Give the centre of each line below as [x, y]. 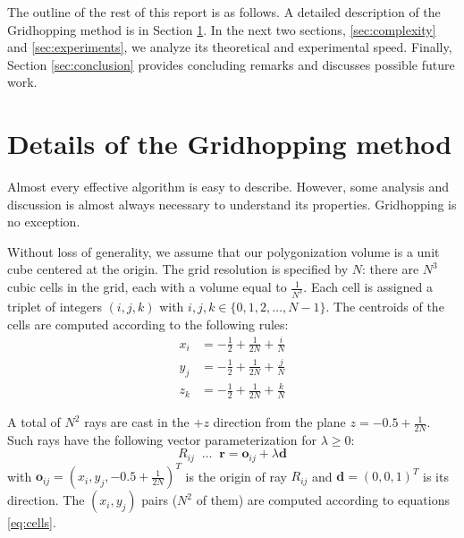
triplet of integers [55, 306]
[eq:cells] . [32, 522]
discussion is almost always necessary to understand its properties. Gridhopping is [232, 204]
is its [436, 476]
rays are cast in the [137, 422]
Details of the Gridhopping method [230, 144]
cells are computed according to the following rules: [148, 324]
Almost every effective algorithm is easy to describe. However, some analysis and [228, 187]
